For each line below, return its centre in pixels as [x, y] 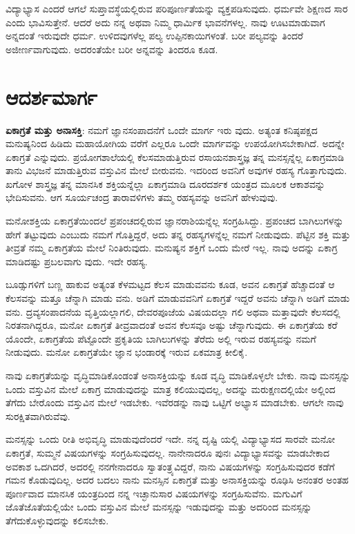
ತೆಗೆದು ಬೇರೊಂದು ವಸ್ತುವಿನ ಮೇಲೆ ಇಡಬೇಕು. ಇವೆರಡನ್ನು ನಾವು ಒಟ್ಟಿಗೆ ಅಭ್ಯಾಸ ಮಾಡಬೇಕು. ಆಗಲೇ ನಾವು [175, 402]
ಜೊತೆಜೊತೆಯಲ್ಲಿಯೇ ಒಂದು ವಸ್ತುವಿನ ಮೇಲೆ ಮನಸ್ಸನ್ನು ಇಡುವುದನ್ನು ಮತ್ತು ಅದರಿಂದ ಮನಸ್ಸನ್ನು [159, 507]
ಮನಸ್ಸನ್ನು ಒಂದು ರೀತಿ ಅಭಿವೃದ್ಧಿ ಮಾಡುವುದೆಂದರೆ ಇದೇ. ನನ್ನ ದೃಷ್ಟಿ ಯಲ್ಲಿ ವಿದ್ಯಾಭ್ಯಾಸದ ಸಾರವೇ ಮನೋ [171, 439]
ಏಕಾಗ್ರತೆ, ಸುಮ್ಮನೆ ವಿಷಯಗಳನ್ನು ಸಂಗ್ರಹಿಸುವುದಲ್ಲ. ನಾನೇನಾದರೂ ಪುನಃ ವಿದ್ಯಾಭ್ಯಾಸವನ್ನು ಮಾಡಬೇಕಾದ [168, 452]
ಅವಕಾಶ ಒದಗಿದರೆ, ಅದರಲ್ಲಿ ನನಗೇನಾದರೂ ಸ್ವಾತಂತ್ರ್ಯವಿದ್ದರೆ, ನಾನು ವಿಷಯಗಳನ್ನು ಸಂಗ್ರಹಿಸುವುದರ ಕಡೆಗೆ [170, 466]
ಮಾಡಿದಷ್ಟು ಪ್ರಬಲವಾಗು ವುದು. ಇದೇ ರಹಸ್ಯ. [77, 261]
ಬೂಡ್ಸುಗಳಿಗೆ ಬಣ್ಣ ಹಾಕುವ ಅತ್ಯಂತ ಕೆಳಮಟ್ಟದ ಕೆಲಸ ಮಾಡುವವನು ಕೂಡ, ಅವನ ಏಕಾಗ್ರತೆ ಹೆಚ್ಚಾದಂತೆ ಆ [170, 284]
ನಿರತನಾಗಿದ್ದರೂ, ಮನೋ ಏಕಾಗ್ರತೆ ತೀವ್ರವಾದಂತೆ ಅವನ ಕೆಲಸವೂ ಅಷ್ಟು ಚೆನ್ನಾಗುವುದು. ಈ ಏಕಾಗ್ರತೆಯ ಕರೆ [172, 325]
